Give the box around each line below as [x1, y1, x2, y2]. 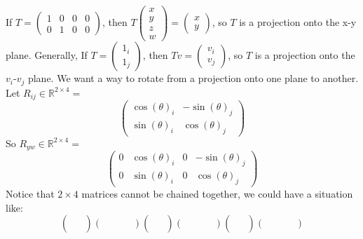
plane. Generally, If [6, 48, 88, 62]
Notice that [6, 186, 55, 200]
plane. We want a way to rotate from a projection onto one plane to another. [27, 71, 359, 86]
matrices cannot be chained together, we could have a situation [81, 186, 353, 200]
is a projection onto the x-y [239, 15, 357, 29]
